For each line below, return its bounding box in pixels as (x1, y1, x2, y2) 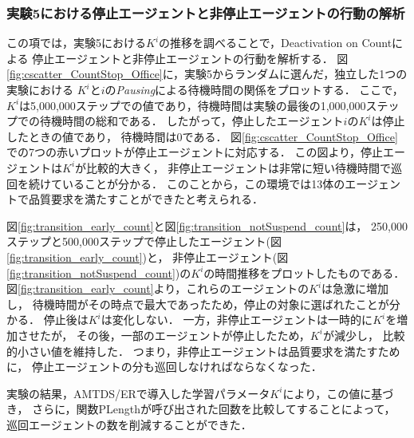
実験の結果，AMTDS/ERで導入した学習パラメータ (6, 385, 270, 401)
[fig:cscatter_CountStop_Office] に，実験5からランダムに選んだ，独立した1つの (6, 65, 408, 82)
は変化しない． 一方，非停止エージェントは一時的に (101, 311, 373, 328)
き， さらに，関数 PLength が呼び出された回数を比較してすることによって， (6, 401, 396, 417)
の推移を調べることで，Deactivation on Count (159, 34, 392, 51)
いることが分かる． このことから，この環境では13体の (61, 175, 345, 191)
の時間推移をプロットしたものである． (203, 264, 405, 281)
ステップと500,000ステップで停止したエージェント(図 (6, 233, 282, 250)
